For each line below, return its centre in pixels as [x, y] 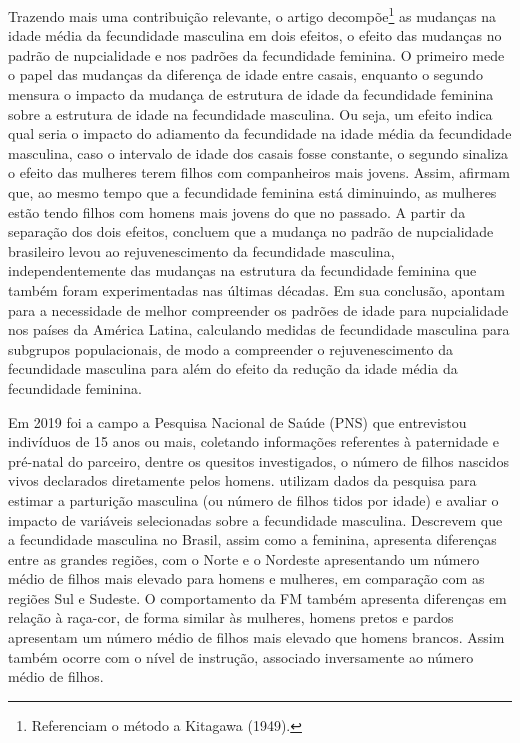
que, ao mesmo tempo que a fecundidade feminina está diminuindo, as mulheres [252, 192]
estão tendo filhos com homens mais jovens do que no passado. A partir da [237, 211]
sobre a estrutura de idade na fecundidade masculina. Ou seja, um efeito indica [250, 113]
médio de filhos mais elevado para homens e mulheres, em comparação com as [246, 578]
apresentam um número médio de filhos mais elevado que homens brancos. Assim [256, 637]
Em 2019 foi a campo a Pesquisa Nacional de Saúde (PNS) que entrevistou [237, 421]
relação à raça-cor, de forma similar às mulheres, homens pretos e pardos [231, 617]
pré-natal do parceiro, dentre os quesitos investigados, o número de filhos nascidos [258, 460]
